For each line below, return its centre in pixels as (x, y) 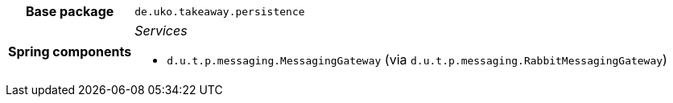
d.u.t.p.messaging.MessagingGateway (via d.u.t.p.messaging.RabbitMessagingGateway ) (417, 60)
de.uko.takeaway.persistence (220, 11)
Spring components (70, 51)
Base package (70, 11)
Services (161, 31)
